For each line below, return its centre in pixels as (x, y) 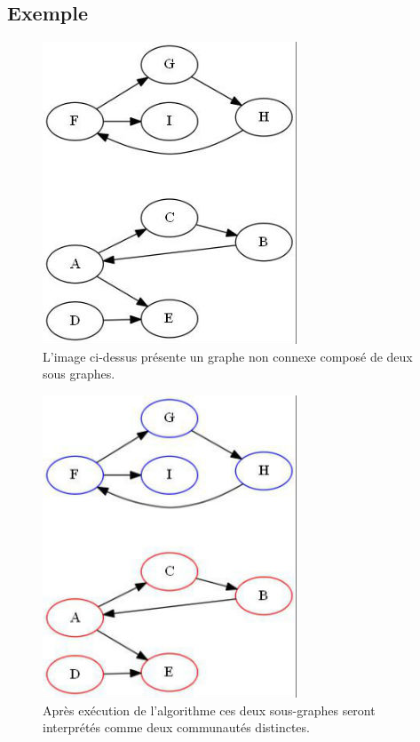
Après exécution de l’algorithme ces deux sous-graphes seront (209, 710)
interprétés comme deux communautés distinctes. (176, 727)
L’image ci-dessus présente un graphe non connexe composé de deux (228, 356)
